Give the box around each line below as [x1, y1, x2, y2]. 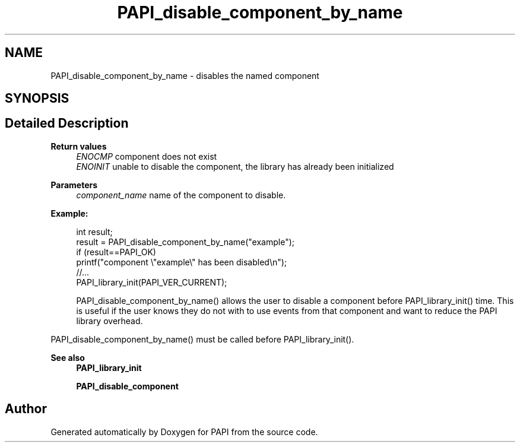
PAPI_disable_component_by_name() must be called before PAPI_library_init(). [50, 334, 354, 344]
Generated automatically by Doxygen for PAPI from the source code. [50, 426, 318, 437]
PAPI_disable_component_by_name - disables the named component [50, 70, 319, 81]
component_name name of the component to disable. [76, 189, 286, 200]
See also [50, 352, 85, 363]
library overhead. [76, 315, 143, 326]
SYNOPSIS [5, 91, 69, 106]
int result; [76, 226, 113, 237]
